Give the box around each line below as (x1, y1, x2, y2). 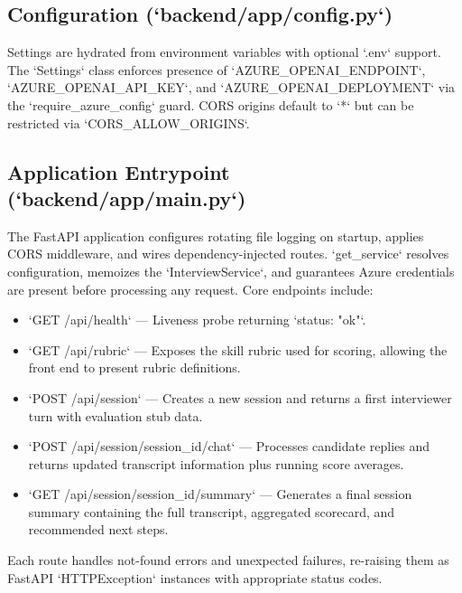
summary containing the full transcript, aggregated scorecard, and (28, 502, 395, 521)
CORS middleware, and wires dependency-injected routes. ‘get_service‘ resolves (7, 244, 449, 263)
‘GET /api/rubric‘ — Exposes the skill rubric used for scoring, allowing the (28, 340, 448, 359)
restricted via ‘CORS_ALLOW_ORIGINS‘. (7, 113, 250, 132)
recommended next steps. (28, 520, 169, 539)
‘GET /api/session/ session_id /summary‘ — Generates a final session (28, 485, 412, 504)
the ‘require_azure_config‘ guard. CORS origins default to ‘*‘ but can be (7, 95, 414, 114)
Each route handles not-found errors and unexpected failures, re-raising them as (7, 551, 449, 569)
